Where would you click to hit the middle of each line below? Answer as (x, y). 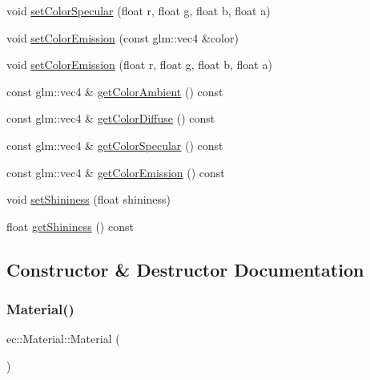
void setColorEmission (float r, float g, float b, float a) (139, 65)
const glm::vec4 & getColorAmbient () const (115, 91)
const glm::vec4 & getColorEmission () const (116, 172)
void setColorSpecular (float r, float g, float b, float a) (139, 10)
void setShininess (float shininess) (89, 199)
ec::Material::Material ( (63, 339)
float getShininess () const (70, 226)
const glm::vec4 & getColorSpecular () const (115, 145)
